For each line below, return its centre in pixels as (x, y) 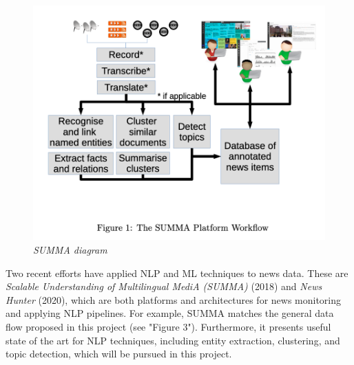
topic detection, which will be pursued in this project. (119, 354)
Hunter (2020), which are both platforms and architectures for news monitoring (174, 299)
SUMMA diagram (70, 250)
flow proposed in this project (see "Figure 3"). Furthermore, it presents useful (168, 327)
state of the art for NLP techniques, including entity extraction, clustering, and (173, 340)
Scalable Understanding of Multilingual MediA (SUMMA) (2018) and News (164, 286)
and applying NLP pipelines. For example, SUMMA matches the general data (170, 313)
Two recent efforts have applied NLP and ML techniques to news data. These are (177, 273)
